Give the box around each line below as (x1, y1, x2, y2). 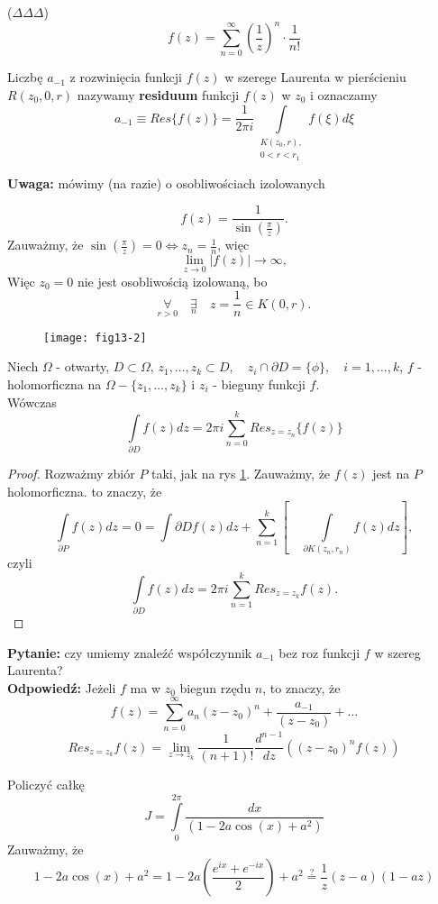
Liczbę (7, 68, 43, 87)
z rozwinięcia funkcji (69, 68, 183, 87)
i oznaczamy (310, 86, 378, 105)
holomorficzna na (7, 375, 102, 394)
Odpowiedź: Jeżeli (7, 678, 116, 697)
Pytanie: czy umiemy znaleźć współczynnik (7, 643, 252, 662)
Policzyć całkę (7, 775, 85, 794)
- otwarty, (56, 357, 110, 376)
